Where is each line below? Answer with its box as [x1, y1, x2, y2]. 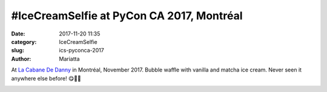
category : [11, 38, 37, 45]
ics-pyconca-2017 [59, 47, 104, 54]
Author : [11, 55, 31, 63]
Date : [11, 30, 25, 37]
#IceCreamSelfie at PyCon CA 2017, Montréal [11, 9, 243, 22]
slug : [11, 47, 24, 54]
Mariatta [59, 55, 80, 63]
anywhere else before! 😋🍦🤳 [11, 75, 81, 82]
